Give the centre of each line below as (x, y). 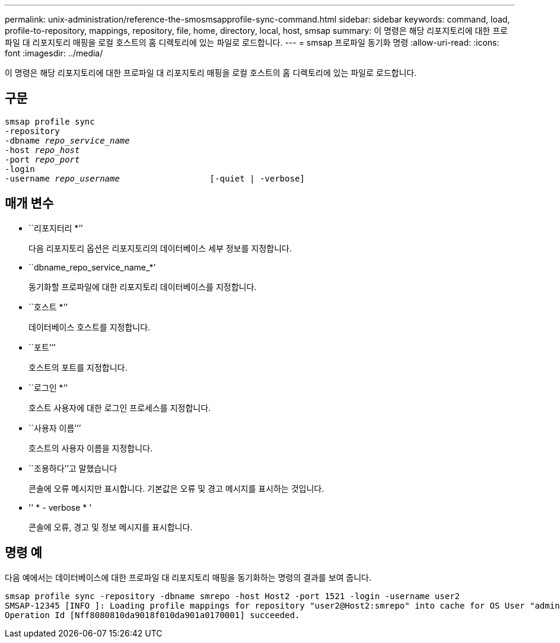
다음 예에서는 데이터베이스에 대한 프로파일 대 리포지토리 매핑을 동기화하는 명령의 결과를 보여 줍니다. (188, 577)
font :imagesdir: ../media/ (54, 53)
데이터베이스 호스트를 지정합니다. (90, 327)
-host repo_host (42, 150)
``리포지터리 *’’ (56, 228)
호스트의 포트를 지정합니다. (78, 367)
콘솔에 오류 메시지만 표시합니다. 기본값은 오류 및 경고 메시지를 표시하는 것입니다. (176, 488)
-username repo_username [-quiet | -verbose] (155, 178)
